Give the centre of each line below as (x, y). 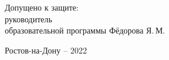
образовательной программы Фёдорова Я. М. (85, 30)
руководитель (29, 19)
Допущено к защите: (42, 7)
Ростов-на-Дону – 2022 (46, 50)
